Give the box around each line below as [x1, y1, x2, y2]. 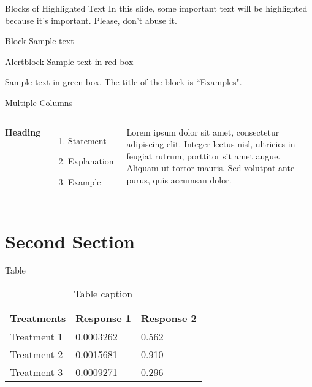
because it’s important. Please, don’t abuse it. [5, 13, 177, 26]
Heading [5, 125, 41, 138]
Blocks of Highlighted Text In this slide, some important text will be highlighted [5, 2, 308, 14]
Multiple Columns [5, 96, 73, 109]
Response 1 [75, 311, 131, 326]
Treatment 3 [10, 365, 63, 380]
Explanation [68, 155, 114, 167]
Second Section [5, 228, 135, 253]
